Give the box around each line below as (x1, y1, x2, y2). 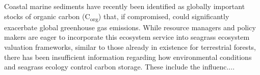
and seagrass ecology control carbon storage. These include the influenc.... (4, 61, 235, 72)
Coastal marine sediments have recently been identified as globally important (4, 1, 245, 11)
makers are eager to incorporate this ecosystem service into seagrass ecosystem (4, 32, 250, 42)
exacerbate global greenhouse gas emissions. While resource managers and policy (4, 22, 256, 32)
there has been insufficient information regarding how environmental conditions (4, 51, 252, 62)
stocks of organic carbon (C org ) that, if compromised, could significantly (4, 11, 229, 23)
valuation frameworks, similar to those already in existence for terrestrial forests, (4, 41, 256, 52)
